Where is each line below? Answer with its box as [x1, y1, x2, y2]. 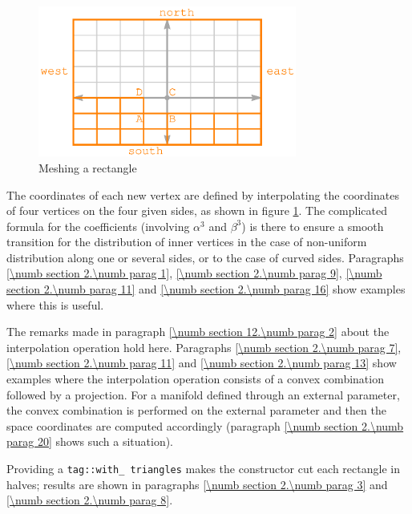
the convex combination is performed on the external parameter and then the [6, 402, 386, 419]
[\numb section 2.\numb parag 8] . [6, 492, 173, 508]
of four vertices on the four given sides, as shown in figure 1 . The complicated [6, 202, 387, 219]
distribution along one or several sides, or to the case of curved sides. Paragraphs [6, 249, 404, 265]
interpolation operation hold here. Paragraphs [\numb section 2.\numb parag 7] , [6, 338, 402, 355]
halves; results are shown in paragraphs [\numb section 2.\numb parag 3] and [6, 476, 388, 492]
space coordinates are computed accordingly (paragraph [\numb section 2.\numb [6, 417, 404, 434]
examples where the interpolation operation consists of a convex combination [6, 370, 384, 387]
